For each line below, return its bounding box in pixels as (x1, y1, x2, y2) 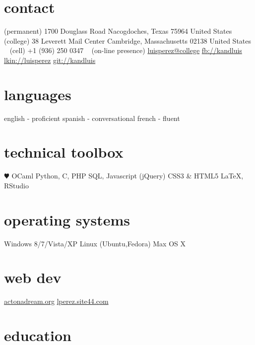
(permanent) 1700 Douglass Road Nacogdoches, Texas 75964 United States (4, 26, 232, 36)
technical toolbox (4, 142, 124, 162)
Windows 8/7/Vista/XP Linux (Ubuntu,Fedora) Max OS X (4, 238, 186, 248)
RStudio (4, 180, 29, 190)
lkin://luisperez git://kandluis (4, 55, 96, 65)
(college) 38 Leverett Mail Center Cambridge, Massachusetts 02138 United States (4, 35, 252, 46)
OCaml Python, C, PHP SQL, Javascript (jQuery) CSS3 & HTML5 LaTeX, (11, 171, 244, 181)
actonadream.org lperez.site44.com (4, 296, 109, 306)
